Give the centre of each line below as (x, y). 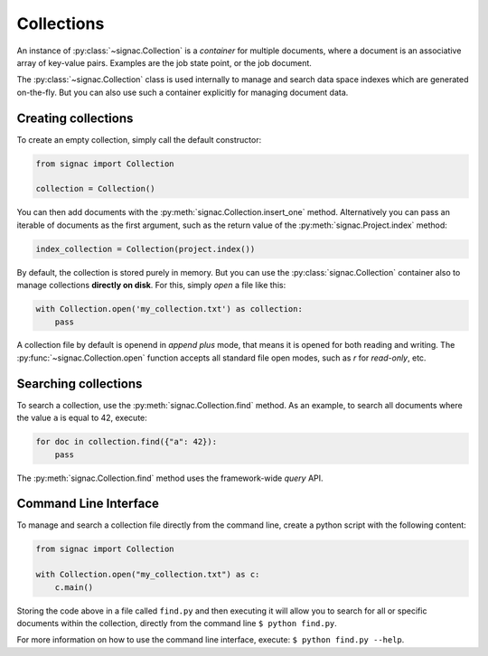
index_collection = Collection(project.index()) (145, 249)
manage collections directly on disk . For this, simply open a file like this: (151, 286)
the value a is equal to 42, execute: (82, 418)
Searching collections (80, 384)
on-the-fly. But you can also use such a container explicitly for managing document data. (183, 92)
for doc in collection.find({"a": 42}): (126, 442)
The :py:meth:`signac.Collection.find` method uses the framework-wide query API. (170, 478)
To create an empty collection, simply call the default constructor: (139, 139)
